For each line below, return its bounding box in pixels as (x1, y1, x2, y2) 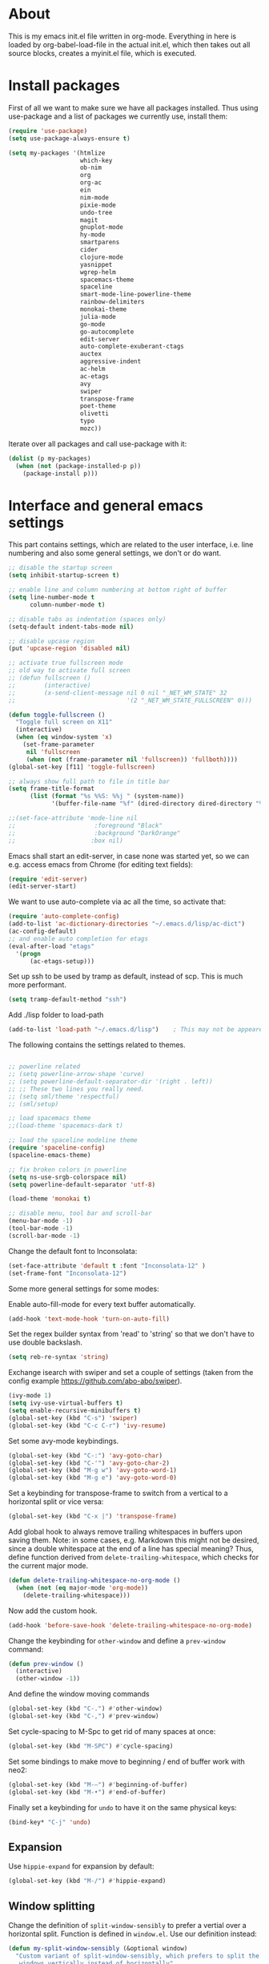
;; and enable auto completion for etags (8, 934, 149, 942)
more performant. (8, 980, 66, 990)
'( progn (15, 950, 42, 958)
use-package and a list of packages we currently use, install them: (8, 111, 228, 121)
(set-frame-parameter (22, 740, 94, 749)
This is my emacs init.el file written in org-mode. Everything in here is (8, 31, 237, 41)
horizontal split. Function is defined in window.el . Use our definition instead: (8, 1929, 258, 1938)
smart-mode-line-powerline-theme (79, 290, 192, 299)
